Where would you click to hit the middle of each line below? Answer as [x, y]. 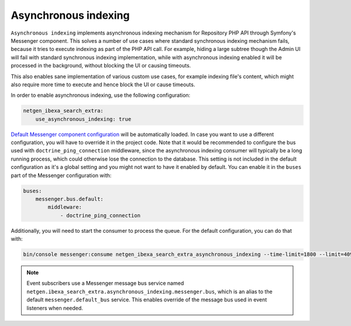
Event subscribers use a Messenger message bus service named [105, 283]
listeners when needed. [55, 308]
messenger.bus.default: [69, 199]
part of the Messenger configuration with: [61, 175]
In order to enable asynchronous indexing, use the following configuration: [101, 95]
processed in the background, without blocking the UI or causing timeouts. [101, 66]
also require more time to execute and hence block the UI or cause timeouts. [103, 84]
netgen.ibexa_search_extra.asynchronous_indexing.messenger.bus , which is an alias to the [149, 291]
